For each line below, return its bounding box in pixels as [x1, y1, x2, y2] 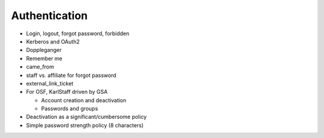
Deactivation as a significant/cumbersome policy [26, 114, 147, 121]
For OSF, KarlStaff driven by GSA [26, 88, 108, 96]
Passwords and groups [41, 105, 98, 112]
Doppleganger [26, 47, 62, 54]
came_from [26, 63, 54, 70]
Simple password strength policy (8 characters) [26, 121, 144, 128]
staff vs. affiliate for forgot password [26, 72, 116, 79]
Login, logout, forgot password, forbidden [26, 30, 130, 37]
